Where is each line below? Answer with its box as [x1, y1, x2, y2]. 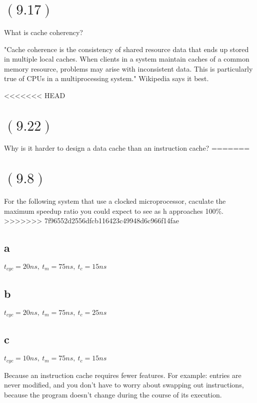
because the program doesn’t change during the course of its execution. [4, 389, 222, 399]
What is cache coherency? [4, 27, 83, 37]
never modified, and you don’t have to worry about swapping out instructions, [4, 379, 244, 390]
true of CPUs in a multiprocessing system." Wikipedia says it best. [4, 73, 209, 84]
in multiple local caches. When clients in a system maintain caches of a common [4, 54, 249, 64]
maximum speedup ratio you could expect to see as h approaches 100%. [4, 205, 224, 216]
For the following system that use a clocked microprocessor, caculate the [4, 195, 226, 206]
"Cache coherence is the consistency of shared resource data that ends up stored [4, 44, 249, 54]
